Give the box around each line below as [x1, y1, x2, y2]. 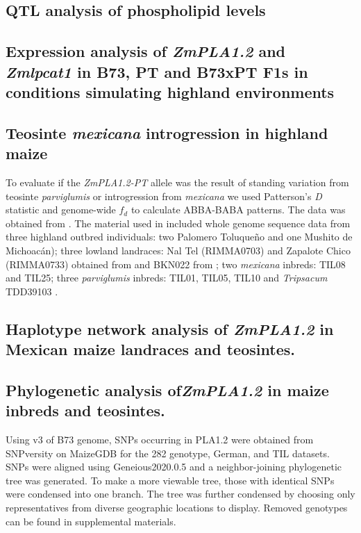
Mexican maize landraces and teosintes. [6, 338, 295, 360]
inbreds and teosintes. [6, 400, 165, 421]
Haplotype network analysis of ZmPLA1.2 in [6, 318, 334, 339]
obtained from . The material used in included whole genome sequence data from [6, 215, 351, 230]
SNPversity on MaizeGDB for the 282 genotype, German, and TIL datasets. [6, 445, 330, 460]
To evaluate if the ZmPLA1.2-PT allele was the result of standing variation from [6, 174, 349, 189]
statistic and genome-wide [6, 202, 116, 217]
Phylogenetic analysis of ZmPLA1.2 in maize [6, 379, 329, 400]
